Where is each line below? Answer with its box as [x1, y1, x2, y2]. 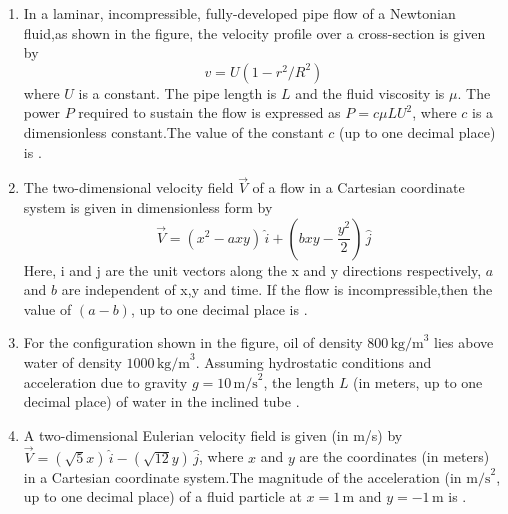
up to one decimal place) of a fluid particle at [23, 486, 302, 507]
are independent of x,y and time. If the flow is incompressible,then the [61, 279, 493, 300]
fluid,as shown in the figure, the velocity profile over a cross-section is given [23, 22, 486, 43]
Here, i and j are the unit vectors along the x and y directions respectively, [23, 259, 482, 280]
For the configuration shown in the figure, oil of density [23, 332, 363, 353]
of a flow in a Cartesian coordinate [252, 177, 465, 198]
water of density [23, 351, 122, 372]
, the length [263, 371, 335, 392]
